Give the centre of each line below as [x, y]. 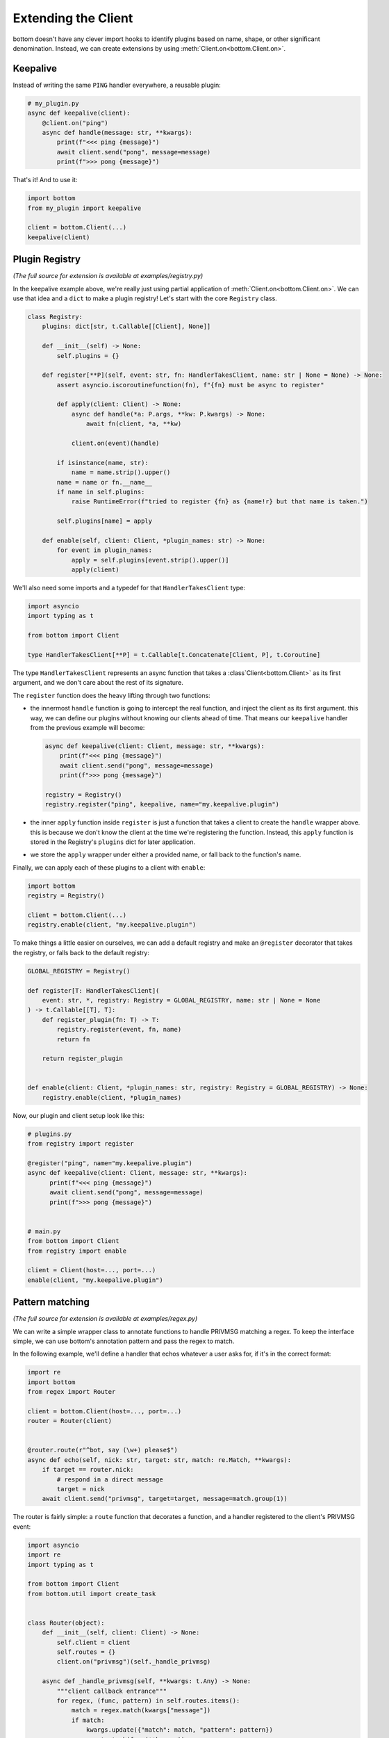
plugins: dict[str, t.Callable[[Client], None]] [126, 326]
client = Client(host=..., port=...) [92, 1270]
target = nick [81, 1489]
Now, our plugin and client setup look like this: [79, 1115]
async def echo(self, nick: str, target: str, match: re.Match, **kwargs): [159, 1460]
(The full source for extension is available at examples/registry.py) [108, 276]
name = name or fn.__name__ [105, 482]
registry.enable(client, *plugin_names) [112, 1097]
